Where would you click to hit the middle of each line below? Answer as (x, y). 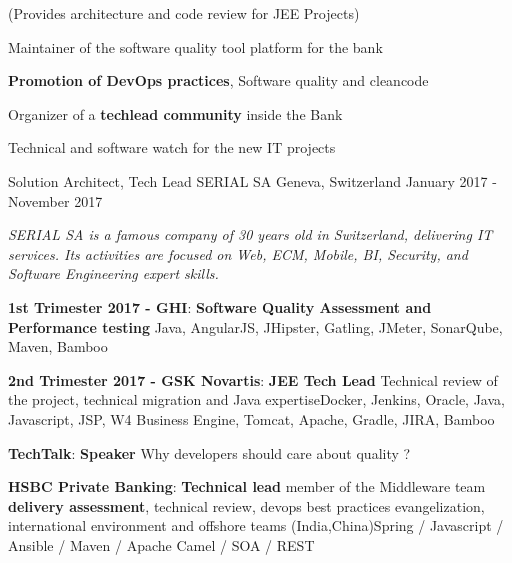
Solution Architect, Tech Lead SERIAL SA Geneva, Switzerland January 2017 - (252, 180)
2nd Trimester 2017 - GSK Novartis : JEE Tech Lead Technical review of (253, 379)
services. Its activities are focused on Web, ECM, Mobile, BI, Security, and (238, 253)
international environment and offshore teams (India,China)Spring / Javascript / (256, 525)
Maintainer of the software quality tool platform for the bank (195, 46)
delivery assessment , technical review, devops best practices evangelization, (246, 505)
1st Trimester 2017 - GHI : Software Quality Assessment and (220, 306)
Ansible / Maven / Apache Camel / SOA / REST (161, 544)
